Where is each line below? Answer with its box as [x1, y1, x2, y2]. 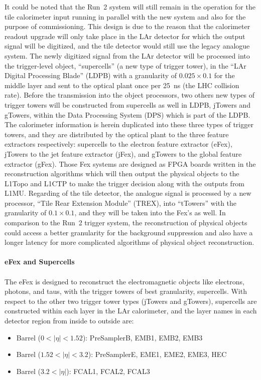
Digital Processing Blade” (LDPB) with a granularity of [5, 70, 177, 81]
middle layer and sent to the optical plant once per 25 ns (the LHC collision [5, 80, 239, 90]
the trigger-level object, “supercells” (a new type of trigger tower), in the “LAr [5, 60, 246, 71]
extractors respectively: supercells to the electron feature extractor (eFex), [5, 139, 232, 149]
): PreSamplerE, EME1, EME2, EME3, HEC [88, 349, 227, 359]
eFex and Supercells [5, 256, 75, 267]
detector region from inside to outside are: [5, 315, 134, 325]
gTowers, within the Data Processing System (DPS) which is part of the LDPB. [5, 109, 250, 120]
